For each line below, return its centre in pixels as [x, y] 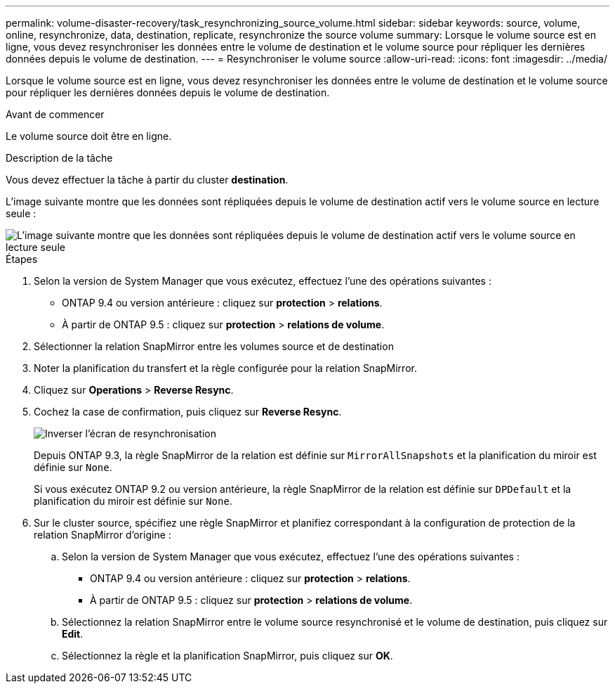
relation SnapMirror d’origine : [102, 535]
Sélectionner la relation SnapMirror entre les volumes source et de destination [214, 346]
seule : [21, 213]
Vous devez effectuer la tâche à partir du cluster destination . [147, 180]
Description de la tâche [59, 158]
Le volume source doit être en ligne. [89, 136]
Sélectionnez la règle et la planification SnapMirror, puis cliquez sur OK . [227, 656]
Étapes [22, 259]
